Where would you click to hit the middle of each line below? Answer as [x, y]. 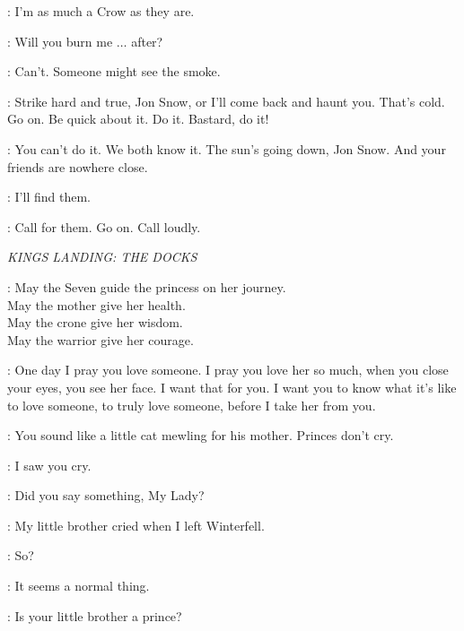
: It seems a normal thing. [79, 586]
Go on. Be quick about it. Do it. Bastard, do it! [138, 119]
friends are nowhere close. [78, 166]
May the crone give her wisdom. [95, 322]
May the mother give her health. [96, 304]
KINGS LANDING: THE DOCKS [102, 257]
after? [147, 41]
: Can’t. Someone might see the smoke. [114, 71]
